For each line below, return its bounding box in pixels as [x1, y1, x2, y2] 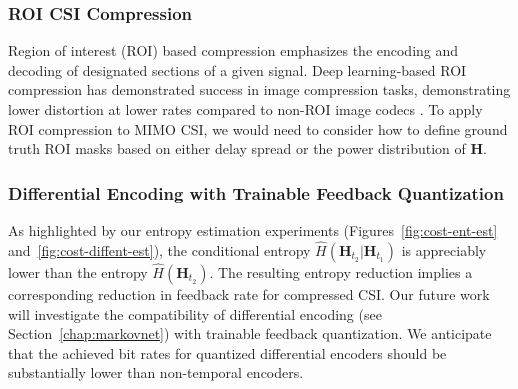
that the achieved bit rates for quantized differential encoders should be [8, 342, 447, 363]
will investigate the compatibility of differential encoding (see [8, 303, 382, 324]
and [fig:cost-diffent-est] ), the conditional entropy [8, 239, 311, 260]
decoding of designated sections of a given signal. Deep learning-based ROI [8, 59, 467, 80]
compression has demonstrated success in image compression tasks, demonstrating [8, 79, 511, 100]
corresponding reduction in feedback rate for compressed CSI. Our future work [8, 284, 490, 305]
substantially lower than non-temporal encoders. [8, 362, 304, 383]
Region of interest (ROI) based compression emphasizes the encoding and [8, 40, 459, 61]
